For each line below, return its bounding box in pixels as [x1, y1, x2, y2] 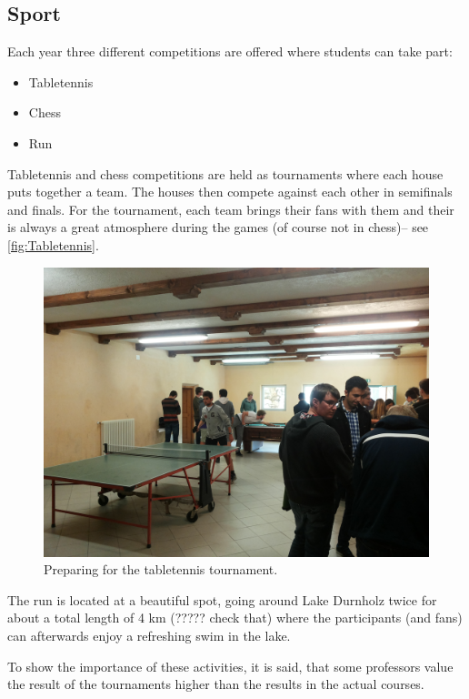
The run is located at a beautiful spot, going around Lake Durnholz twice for [7, 590, 437, 609]
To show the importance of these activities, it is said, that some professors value [7, 656, 454, 675]
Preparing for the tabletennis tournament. [44, 560, 278, 579]
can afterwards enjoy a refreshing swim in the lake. [7, 625, 291, 644]
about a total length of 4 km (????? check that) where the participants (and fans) [7, 608, 463, 627]
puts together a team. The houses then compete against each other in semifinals [7, 182, 453, 201]
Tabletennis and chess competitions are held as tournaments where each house [7, 164, 444, 183]
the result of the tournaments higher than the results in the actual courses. [7, 674, 424, 694]
